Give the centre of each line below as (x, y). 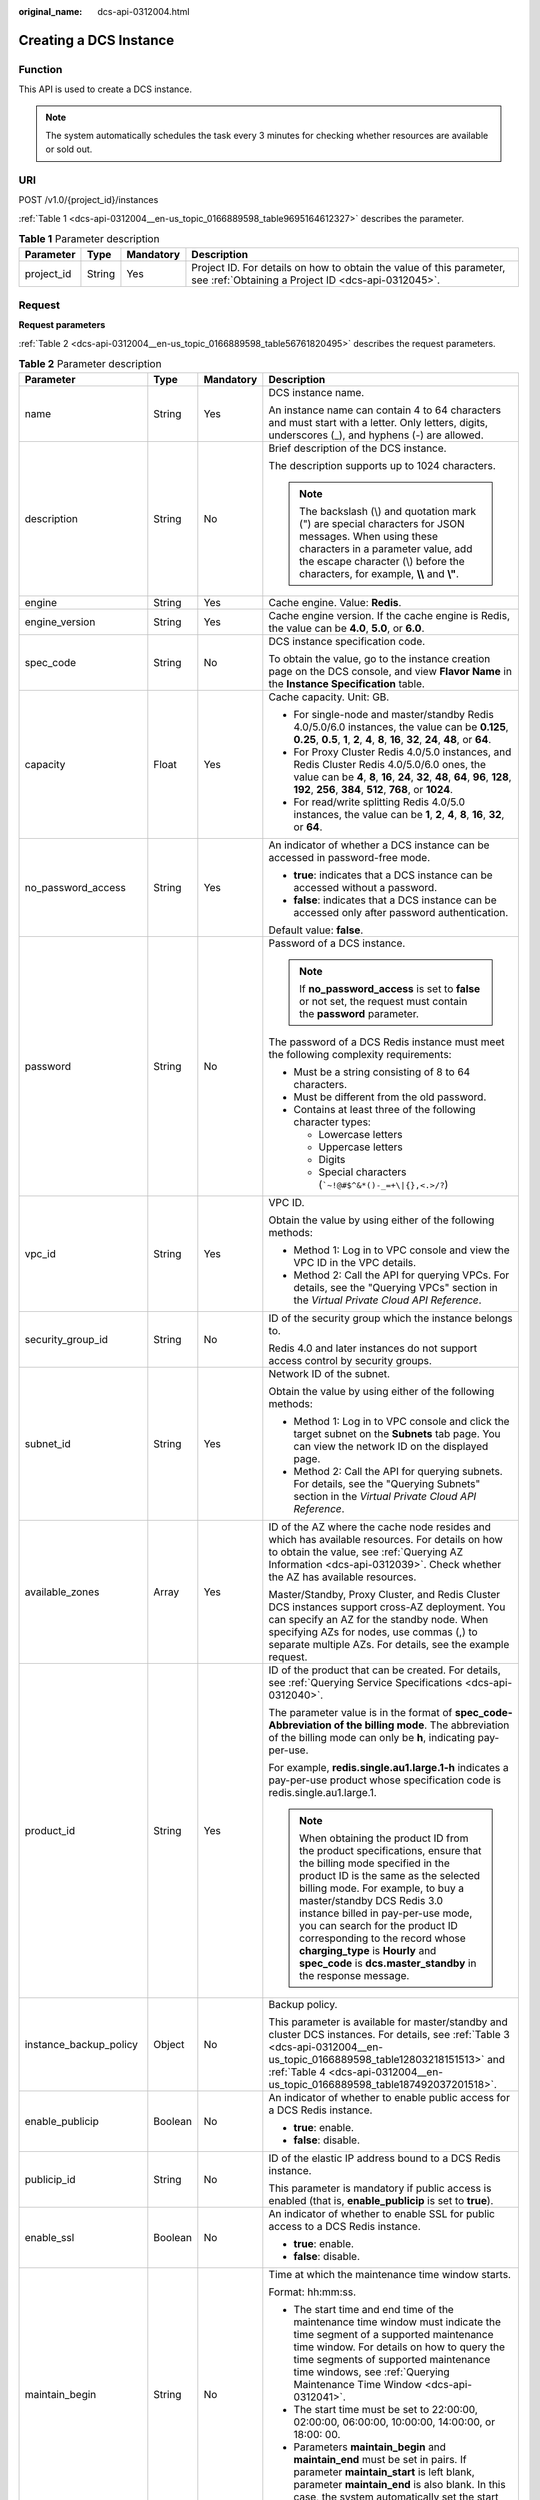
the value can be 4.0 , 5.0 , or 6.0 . (346, 628)
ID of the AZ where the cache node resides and (380, 1527)
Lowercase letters (360, 1134)
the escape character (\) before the (381, 561)
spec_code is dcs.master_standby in (387, 1963)
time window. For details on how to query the (399, 2347)
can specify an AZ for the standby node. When (378, 1619)
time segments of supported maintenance (392, 2359)
